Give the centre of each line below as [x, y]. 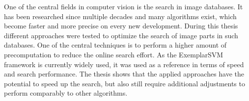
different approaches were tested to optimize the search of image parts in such [121, 35]
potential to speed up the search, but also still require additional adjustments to [124, 83]
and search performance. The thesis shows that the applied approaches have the [124, 74]
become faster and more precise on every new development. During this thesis [121, 26]
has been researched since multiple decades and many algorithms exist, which [120, 16]
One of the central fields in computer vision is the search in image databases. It [124, 6]
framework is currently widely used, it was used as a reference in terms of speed [124, 64]
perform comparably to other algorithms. [66, 93]
